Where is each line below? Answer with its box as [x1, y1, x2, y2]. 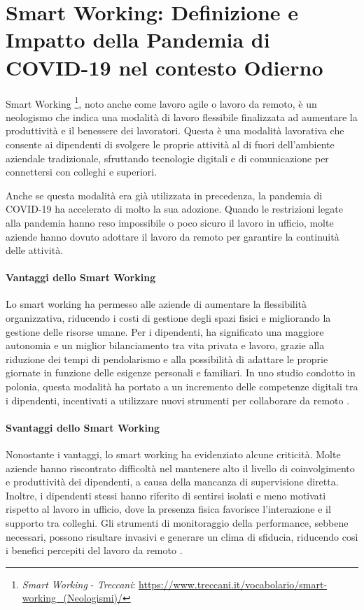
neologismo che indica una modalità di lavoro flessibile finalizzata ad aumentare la [6, 109, 358, 124]
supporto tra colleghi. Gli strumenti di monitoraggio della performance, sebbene [6, 516, 349, 530]
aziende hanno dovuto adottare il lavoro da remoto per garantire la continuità [6, 229, 339, 243]
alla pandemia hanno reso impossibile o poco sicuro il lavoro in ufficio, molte [6, 215, 334, 229]
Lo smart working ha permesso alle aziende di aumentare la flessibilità [6, 297, 307, 311]
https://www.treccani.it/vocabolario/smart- [139, 576, 328, 591]
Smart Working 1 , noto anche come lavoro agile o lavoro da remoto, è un [6, 94, 317, 111]
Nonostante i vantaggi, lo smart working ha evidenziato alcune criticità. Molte [6, 447, 341, 462]
